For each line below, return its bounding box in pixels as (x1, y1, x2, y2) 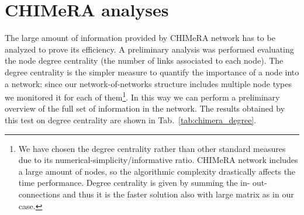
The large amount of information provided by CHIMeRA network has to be (5, 32, 275, 44)
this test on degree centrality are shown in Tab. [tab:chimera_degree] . (5, 113, 257, 126)
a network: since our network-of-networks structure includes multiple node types (5, 77, 292, 89)
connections (18, 188, 60, 200)
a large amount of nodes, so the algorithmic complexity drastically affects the (18, 165, 296, 177)
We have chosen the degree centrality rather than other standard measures (18, 142, 286, 154)
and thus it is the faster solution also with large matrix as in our (63, 188, 294, 200)
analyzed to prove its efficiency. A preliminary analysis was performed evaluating (5, 43, 294, 55)
